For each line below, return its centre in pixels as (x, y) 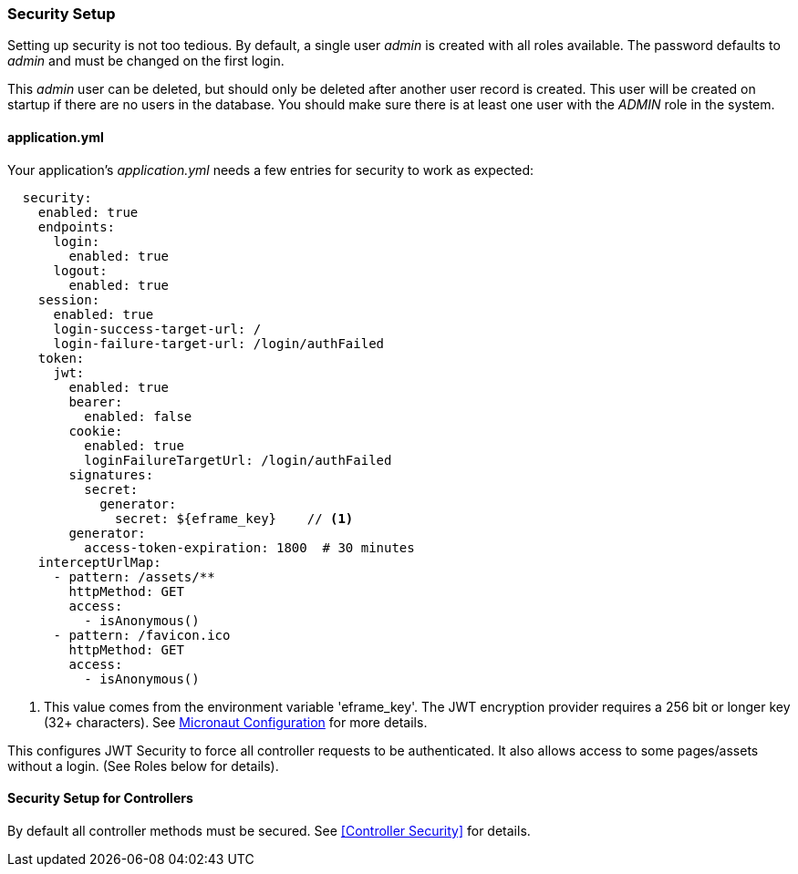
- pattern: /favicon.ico (142, 635)
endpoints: (77, 226)
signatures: (111, 474)
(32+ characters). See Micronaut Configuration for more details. (236, 722)
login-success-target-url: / (157, 329)
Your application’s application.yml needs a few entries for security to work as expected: (271, 170)
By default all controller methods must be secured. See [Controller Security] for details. (269, 830)
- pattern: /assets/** (134, 576)
